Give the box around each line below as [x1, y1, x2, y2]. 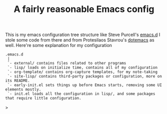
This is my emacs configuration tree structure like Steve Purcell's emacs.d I [5, 31, 160, 38]
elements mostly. [5, 87, 41, 92]
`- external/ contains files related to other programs [7, 61, 126, 66]
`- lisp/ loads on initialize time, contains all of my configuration [7, 65, 157, 70]
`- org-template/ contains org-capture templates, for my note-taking [7, 69, 157, 74]
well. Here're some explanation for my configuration [5, 42, 112, 48]
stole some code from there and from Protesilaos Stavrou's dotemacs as [5, 37, 154, 43]
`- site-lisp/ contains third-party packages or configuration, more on [7, 74, 162, 79]
